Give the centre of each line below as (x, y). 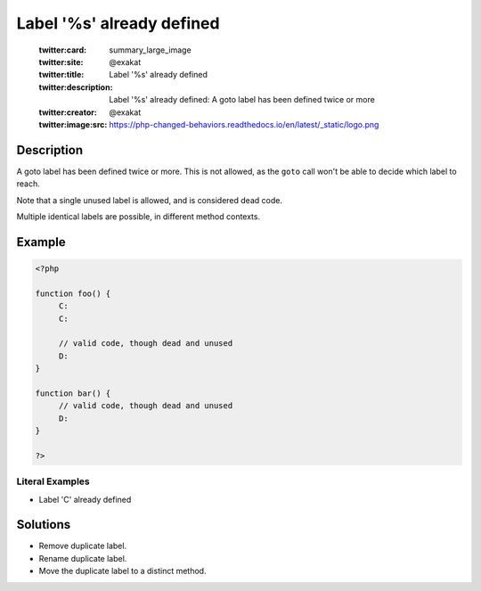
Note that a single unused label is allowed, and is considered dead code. (149, 200)
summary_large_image (150, 50)
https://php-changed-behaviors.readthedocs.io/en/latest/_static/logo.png (244, 124)
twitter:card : (63, 50)
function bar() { (73, 393)
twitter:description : (76, 87)
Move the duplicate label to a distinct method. (122, 571)
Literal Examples (53, 481)
